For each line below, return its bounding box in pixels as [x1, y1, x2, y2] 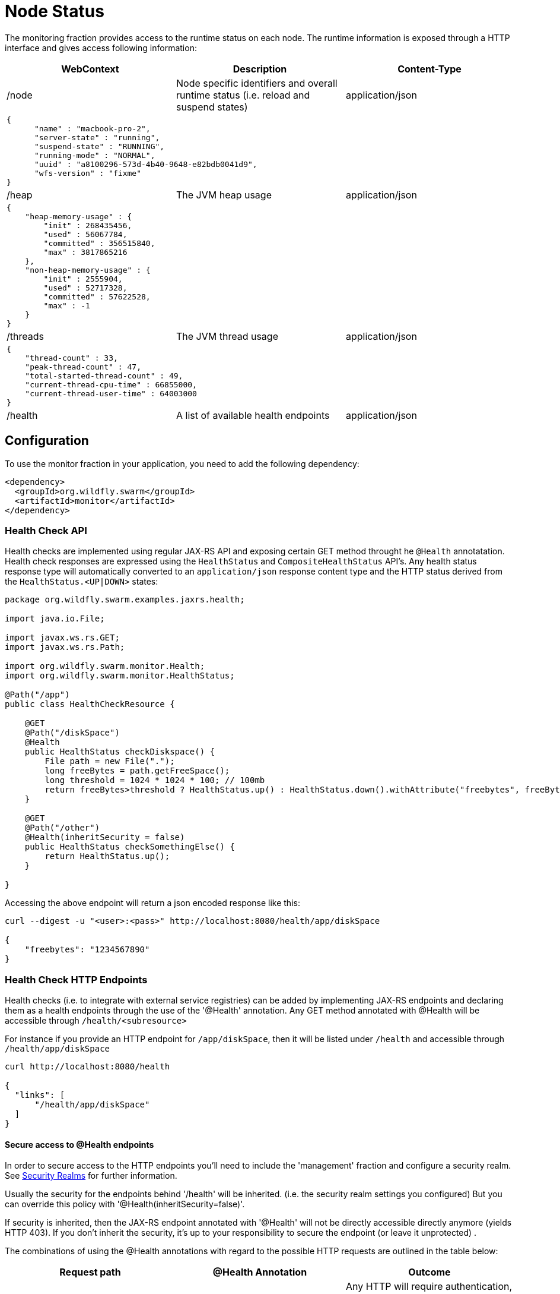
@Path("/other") [24, 823, 100, 833]
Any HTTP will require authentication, [345, 1280, 513, 1293]
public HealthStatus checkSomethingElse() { [24, 842, 235, 852]
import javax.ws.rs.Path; [5, 642, 125, 652]
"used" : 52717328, [43, 283, 128, 292]
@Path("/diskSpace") [24, 728, 120, 738]
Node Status [5, 1, 104, 21]
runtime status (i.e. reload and [176, 89, 310, 101]
